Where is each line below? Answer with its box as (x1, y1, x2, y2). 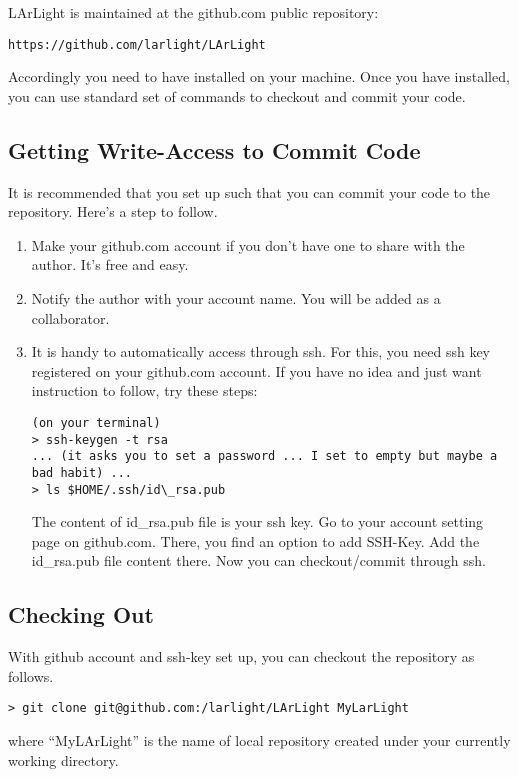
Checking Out (8, 599, 154, 630)
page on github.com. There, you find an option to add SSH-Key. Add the (31, 530, 480, 551)
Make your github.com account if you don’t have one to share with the (31, 234, 465, 255)
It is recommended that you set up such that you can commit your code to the (8, 181, 491, 202)
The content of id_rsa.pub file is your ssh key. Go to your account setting (31, 511, 484, 532)
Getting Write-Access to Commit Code (8, 134, 421, 165)
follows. (8, 665, 54, 686)
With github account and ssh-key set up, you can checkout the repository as (8, 646, 475, 667)
